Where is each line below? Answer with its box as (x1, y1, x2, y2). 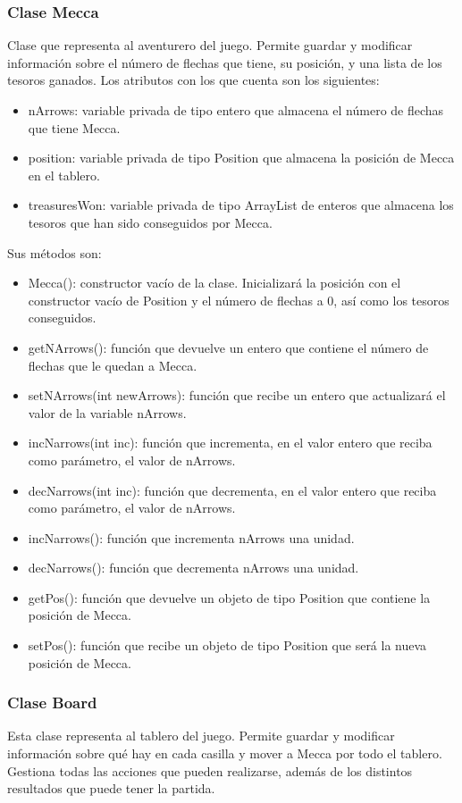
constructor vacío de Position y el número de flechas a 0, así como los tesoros (28, 290, 449, 309)
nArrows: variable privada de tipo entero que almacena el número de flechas (28, 101, 444, 119)
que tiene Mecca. (28, 118, 121, 137)
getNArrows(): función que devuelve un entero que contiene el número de (28, 338, 429, 356)
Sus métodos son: (7, 243, 102, 262)
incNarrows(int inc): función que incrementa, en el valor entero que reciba (28, 433, 433, 452)
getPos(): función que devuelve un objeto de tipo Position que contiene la (28, 588, 431, 606)
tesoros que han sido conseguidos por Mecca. (28, 213, 273, 231)
